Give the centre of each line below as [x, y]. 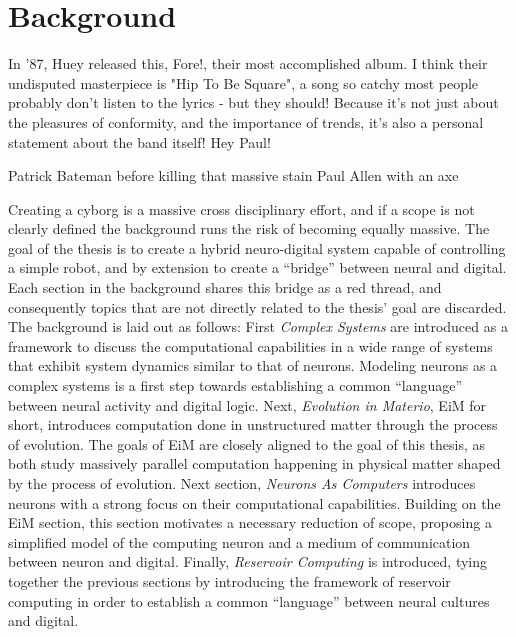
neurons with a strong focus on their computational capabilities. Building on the [254, 502]
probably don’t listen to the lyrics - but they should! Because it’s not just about [253, 102]
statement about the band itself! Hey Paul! [139, 141]
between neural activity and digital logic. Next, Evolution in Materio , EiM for [247, 404]
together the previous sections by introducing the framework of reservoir [229, 580]
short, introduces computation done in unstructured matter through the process [253, 424]
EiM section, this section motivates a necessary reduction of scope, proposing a [250, 522]
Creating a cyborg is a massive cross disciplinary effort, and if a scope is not [241, 208]
